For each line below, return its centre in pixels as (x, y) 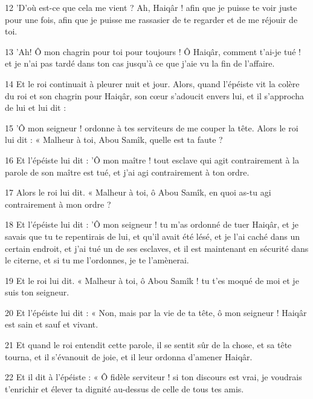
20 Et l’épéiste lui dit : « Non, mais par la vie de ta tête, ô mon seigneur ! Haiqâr (156, 312)
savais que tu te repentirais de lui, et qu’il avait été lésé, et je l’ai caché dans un (153, 236)
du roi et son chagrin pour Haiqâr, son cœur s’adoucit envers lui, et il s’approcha (154, 95)
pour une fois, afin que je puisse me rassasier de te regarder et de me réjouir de (151, 19)
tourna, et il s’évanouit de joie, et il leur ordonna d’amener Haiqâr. (129, 356)
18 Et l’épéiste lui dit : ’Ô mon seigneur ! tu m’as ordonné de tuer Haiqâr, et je (152, 224)
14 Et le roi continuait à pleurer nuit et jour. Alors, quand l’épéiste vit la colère (152, 83)
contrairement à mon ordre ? (58, 204)
